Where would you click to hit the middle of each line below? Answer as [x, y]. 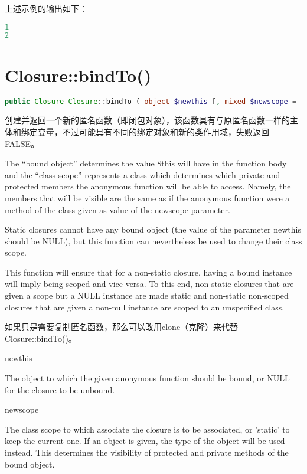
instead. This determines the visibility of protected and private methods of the [147, 452]
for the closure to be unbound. [60, 389]
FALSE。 [22, 143]
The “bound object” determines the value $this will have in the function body [146, 163]
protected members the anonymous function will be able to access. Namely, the [148, 186]
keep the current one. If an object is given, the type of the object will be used [145, 441]
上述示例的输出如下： [46, 8]
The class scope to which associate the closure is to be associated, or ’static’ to [147, 429]
